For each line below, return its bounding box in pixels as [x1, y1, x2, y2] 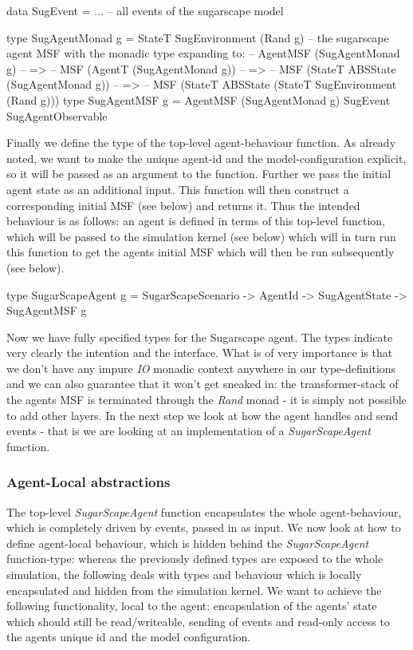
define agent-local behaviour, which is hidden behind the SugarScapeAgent [6, 534, 369, 551]
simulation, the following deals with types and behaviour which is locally [6, 566, 362, 583]
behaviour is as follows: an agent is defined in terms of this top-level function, [6, 212, 385, 229]
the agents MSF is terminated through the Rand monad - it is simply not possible [6, 391, 407, 408]
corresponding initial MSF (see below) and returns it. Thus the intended [6, 196, 360, 213]
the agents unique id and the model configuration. [6, 628, 251, 645]
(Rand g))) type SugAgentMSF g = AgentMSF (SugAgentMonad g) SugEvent [6, 91, 391, 108]
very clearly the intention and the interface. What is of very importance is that [6, 344, 393, 361]
